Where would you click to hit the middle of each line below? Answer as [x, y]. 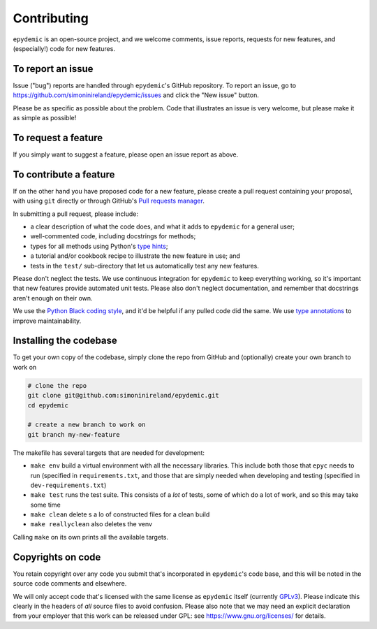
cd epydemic [48, 405]
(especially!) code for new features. [64, 48]
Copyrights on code [57, 557]
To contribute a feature [64, 174]
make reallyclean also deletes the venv [91, 524]
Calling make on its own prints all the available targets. [91, 537]
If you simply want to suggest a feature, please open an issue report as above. [126, 154]
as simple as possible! [45, 118]
